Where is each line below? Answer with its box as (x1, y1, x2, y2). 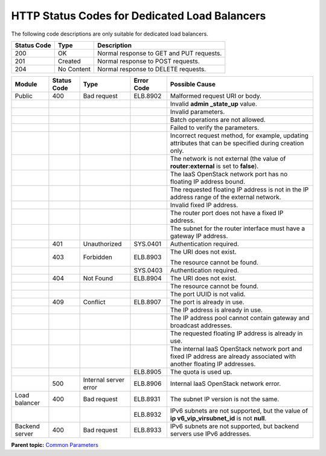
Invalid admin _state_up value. (170, 100, 258, 108)
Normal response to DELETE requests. (97, 65, 206, 73)
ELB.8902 (133, 91, 162, 100)
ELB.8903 (133, 252, 162, 261)
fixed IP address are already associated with (170, 352, 296, 361)
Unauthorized (83, 239, 122, 248)
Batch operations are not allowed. (170, 115, 266, 124)
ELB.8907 (133, 298, 161, 306)
